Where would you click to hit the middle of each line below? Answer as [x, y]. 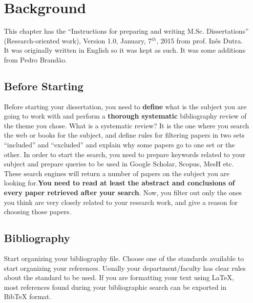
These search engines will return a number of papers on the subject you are [117, 173]
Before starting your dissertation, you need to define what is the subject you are [125, 106]
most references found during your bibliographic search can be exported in [115, 287]
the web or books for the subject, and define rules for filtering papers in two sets [124, 135]
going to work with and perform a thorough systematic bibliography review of [125, 116]
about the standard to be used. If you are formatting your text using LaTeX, [119, 277]
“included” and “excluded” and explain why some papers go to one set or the [119, 145]
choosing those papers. [38, 212]
